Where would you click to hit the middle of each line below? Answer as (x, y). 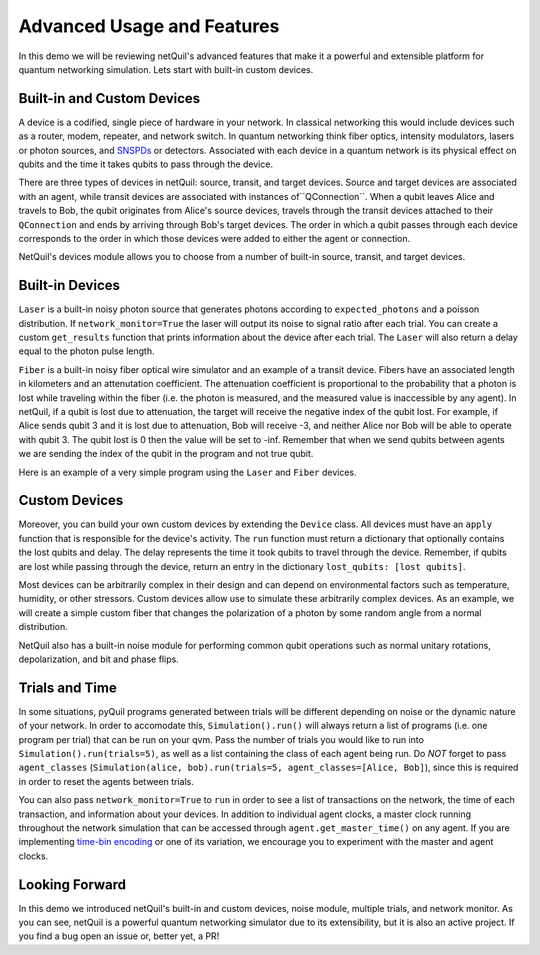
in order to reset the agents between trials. (106, 781)
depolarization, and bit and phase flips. (98, 659)
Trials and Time (67, 687)
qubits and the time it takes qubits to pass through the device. (146, 164)
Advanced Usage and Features (149, 26)
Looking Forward (72, 884)
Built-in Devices (69, 285)
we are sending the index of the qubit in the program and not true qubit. (166, 454)
